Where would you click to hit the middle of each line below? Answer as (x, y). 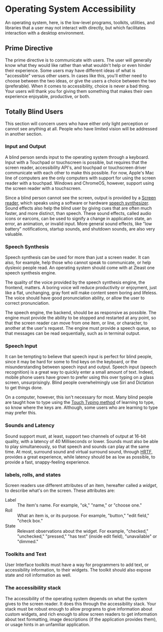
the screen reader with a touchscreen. (43, 188)
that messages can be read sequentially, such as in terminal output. (73, 334)
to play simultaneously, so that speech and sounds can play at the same (77, 446)
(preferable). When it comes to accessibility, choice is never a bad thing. (78, 86)
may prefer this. (21, 413)
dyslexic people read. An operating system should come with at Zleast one (80, 268)
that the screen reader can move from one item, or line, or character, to (76, 323)
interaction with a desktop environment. (45, 33)
